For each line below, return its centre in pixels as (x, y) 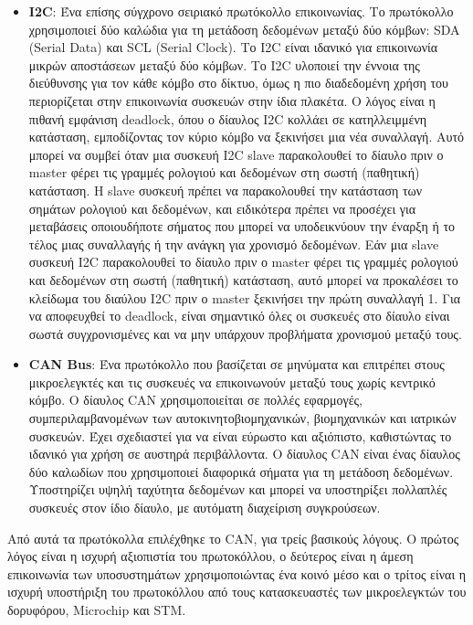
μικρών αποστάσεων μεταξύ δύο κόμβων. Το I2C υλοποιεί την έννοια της (224, 64)
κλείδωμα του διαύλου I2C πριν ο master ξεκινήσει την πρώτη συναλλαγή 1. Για (245, 297)
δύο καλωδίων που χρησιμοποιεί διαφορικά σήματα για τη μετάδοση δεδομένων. (241, 471)
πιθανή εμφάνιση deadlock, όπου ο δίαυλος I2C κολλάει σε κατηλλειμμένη (228, 118)
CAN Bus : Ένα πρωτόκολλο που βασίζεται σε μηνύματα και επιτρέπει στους (236, 364)
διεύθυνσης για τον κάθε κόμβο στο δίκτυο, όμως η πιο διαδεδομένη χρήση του (238, 83)
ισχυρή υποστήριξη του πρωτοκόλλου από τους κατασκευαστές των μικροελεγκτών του (237, 592)
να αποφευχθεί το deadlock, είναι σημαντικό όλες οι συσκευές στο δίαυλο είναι (239, 316)
